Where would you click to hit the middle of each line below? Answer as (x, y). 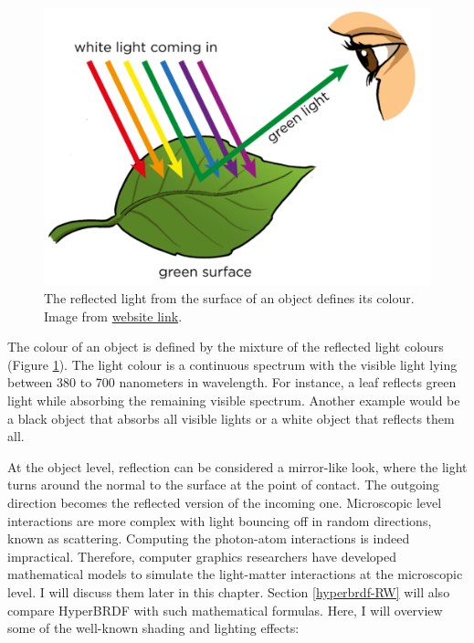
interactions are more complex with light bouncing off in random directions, (220, 520)
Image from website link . (113, 316)
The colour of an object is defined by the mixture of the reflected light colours (226, 347)
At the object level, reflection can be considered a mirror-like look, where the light (237, 466)
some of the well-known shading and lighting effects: (153, 628)
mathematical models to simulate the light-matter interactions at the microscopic (235, 574)
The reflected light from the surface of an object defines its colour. (229, 298)
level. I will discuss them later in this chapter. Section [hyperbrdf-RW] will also (229, 591)
